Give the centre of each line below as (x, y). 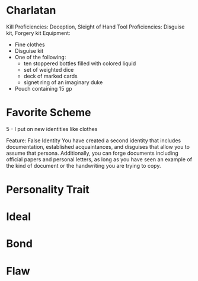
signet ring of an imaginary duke (63, 82)
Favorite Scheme (49, 113)
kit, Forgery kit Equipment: (38, 33)
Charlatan (31, 10)
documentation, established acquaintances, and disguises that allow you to (98, 146)
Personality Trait (48, 190)
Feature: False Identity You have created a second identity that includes (94, 140)
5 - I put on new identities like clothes (52, 129)
